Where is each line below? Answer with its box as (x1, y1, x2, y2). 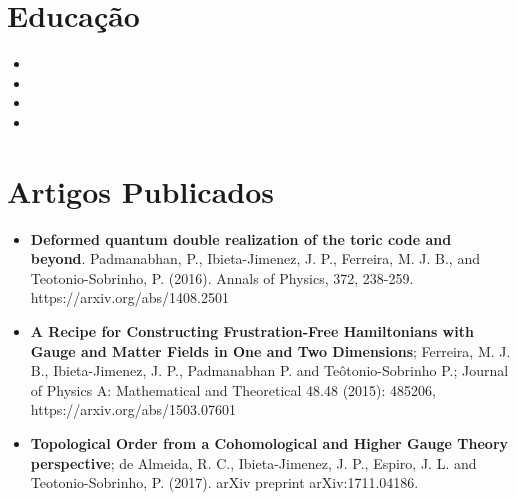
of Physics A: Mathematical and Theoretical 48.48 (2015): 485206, (30, 379, 437, 400)
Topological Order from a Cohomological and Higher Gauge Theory (30, 432, 509, 453)
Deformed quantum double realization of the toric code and (30, 228, 452, 249)
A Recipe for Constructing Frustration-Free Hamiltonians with (30, 321, 474, 341)
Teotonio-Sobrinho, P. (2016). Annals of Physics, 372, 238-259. (30, 267, 414, 288)
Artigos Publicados (7, 170, 275, 211)
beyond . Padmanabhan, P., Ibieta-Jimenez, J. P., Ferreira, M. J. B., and (30, 248, 480, 269)
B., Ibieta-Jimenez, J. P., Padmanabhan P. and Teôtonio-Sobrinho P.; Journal (30, 360, 509, 381)
